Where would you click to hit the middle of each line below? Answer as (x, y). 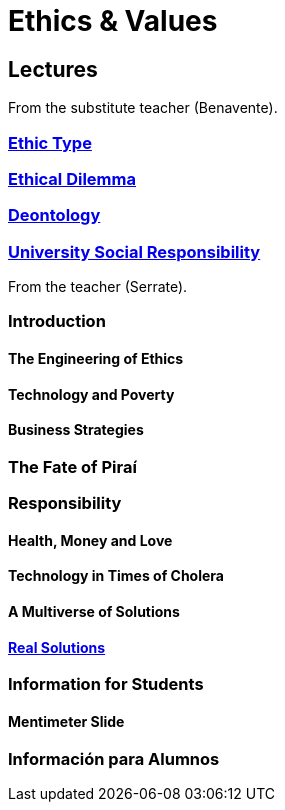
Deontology (54, 215)
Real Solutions (57, 647)
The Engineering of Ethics (96, 359)
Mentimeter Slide (66, 721)
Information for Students (106, 684)
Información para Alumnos (114, 758)
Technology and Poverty (91, 394)
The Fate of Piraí (72, 466)
